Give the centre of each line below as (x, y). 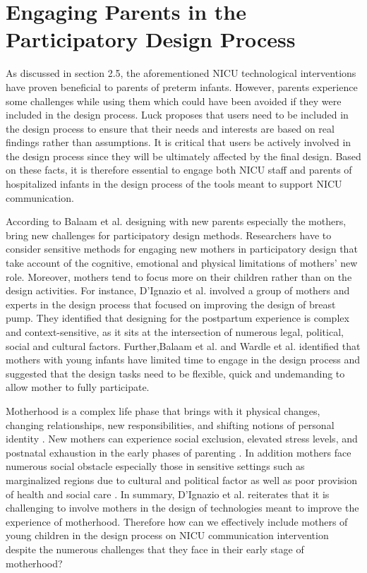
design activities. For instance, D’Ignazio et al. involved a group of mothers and (178, 290)
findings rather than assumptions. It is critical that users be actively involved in (179, 142)
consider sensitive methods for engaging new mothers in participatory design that (182, 249)
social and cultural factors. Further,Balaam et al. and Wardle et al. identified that (183, 345)
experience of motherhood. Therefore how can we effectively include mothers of (177, 521)
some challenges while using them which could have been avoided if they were (174, 101)
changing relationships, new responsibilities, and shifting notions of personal (170, 424)
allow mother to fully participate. (78, 387)
